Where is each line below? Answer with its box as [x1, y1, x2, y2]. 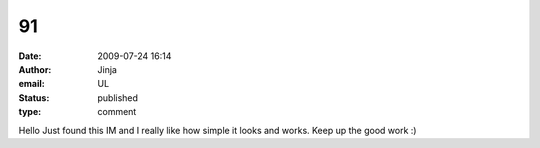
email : [18, 78, 45, 90]
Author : [18, 63, 52, 75]
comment [97, 106, 137, 118]
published [97, 91, 139, 104]
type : [18, 106, 42, 118]
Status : [18, 91, 50, 104]
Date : [18, 50, 42, 62]
